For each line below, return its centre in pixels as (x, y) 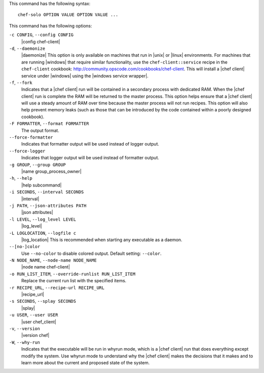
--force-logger (27, 151)
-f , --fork (21, 83)
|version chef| (35, 335)
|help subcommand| (42, 185)
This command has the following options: (51, 26)
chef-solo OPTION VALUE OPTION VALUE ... (68, 15)
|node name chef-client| (46, 267)
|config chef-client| (41, 41)
